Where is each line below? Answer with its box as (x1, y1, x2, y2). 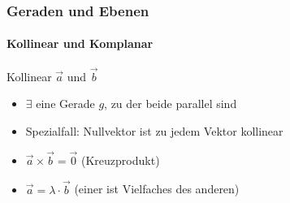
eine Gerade (36, 95, 95, 112)
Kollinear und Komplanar (6, 35, 154, 52)
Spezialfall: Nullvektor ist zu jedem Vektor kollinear (25, 123, 284, 140)
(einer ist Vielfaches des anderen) (74, 180, 240, 197)
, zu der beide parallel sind (104, 95, 237, 112)
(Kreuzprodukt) (81, 151, 160, 168)
